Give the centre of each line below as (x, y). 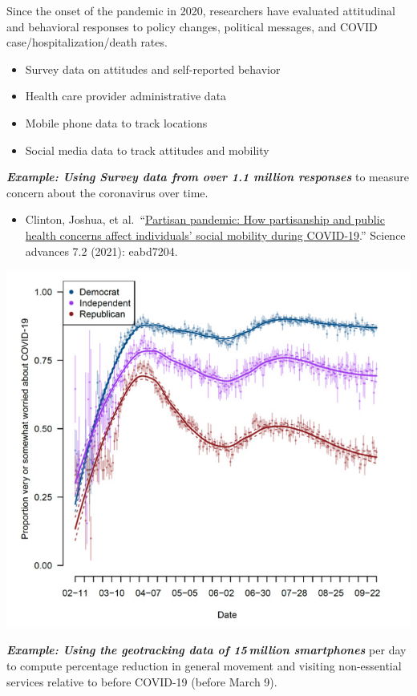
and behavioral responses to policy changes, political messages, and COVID (192, 26)
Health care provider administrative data (126, 96)
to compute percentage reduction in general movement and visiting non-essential (204, 666)
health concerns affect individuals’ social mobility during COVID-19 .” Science (215, 235)
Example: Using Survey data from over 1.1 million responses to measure (208, 177)
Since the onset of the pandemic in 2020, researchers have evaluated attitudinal (201, 10)
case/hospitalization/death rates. (87, 42)
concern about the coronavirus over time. (107, 192)
